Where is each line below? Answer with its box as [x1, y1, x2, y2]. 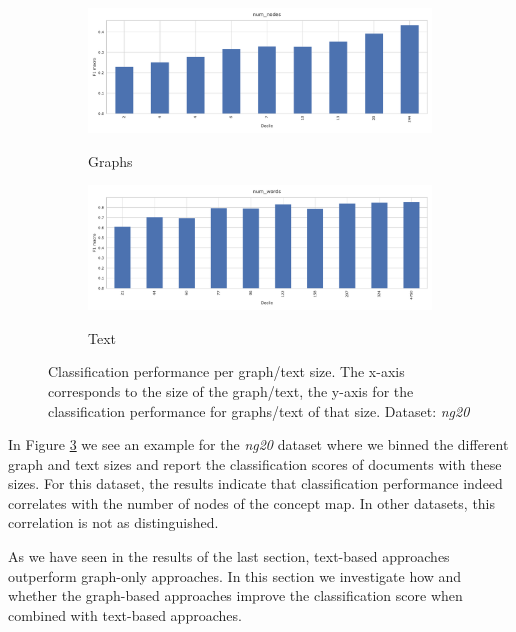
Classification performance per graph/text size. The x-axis [48, 361, 405, 382]
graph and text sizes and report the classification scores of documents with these [8, 453, 502, 474]
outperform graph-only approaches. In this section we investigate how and [8, 565, 462, 586]
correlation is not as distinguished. [8, 512, 219, 533]
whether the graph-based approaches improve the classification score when [8, 585, 463, 606]
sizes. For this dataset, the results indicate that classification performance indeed [8, 473, 503, 494]
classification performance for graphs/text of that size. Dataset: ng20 [48, 400, 470, 421]
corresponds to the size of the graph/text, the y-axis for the [48, 380, 414, 401]
